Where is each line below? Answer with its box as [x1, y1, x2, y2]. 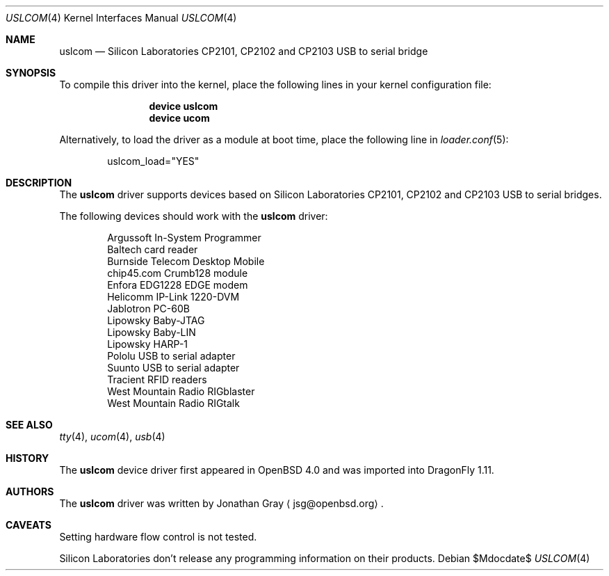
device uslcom [149, 100, 218, 112]
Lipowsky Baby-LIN [107, 326, 196, 338]
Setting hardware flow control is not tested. [59, 531, 257, 543]
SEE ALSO [6, 419, 53, 431]
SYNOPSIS [6, 67, 56, 79]
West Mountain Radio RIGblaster [107, 385, 255, 397]
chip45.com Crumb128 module [107, 267, 248, 279]
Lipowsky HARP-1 [107, 338, 188, 350]
